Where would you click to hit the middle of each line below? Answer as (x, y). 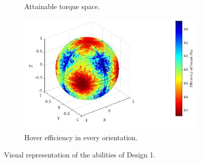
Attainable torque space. (62, 6)
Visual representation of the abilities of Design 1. (80, 154)
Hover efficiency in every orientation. (81, 137)
